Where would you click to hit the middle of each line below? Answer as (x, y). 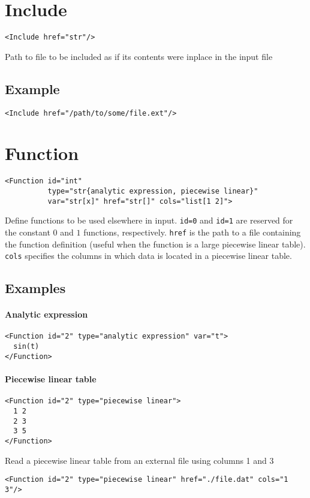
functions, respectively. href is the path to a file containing (192, 232)
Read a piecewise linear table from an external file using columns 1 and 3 (139, 460)
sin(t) (26, 347)
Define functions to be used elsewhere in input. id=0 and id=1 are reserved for (149, 220)
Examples (35, 288)
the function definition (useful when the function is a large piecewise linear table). (155, 244)
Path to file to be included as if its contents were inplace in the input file (139, 56)
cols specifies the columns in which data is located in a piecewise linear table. (148, 256)
